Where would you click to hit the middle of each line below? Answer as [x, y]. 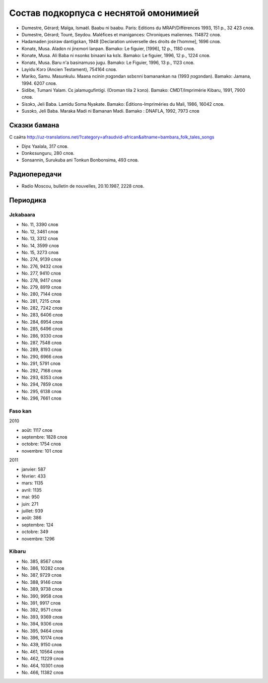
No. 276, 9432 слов [42, 266]
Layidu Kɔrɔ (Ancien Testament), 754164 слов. [69, 69]
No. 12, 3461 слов [40, 231]
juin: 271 [30, 504]
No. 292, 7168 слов [41, 370]
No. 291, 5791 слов [41, 364]
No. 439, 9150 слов [42, 645]
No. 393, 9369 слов [42, 617]
